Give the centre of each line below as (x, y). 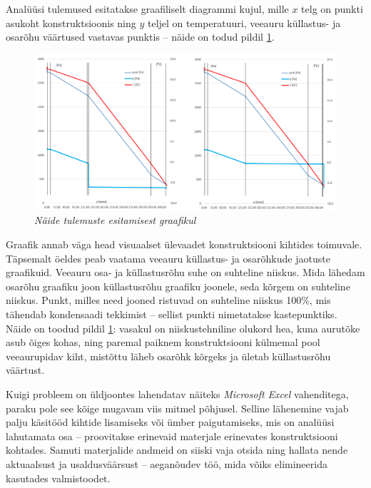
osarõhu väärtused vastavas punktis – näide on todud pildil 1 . (140, 37)
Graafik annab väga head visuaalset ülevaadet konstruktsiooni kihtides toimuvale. (184, 244)
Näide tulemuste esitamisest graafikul (115, 220)
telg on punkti (332, 9)
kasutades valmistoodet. (58, 478)
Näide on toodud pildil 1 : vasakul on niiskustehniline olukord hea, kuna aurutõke (183, 328)
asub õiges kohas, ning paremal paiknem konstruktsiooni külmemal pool (163, 342)
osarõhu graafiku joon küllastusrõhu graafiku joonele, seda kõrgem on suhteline (178, 286)
